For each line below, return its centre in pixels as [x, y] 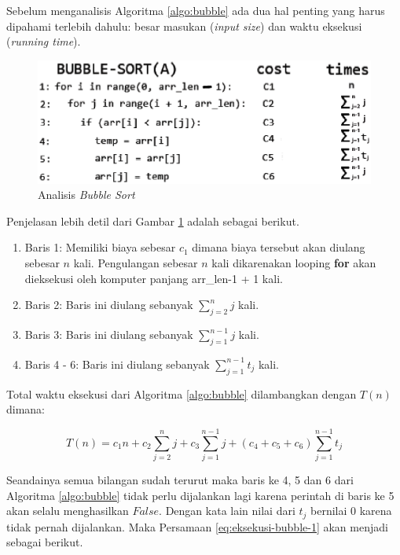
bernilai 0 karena [351, 511]
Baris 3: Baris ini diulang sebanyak [109, 334]
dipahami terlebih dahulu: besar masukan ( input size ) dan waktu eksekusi [184, 26]
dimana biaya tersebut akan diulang [279, 247]
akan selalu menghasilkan [68, 511]
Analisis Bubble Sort [86, 195]
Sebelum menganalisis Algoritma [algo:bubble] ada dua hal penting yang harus [196, 10]
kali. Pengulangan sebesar [136, 263]
